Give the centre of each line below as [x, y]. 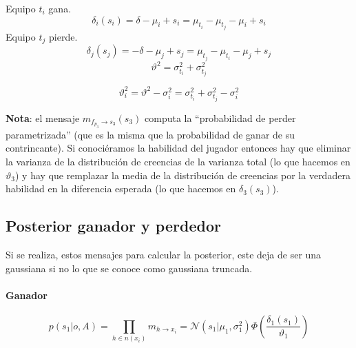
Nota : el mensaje [43, 117]
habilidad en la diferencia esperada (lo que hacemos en [121, 188]
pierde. [63, 37]
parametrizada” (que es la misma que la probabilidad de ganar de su [150, 134]
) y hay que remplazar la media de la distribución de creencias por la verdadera [182, 175]
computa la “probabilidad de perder [220, 117]
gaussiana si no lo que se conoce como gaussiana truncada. [129, 268]
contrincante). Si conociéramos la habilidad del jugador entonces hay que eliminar [178, 148]
